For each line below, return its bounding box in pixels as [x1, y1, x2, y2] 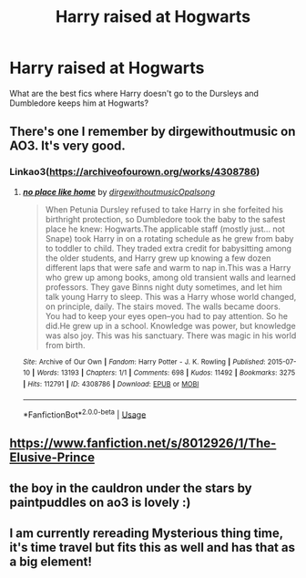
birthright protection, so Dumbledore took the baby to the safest [45, 213, 286, 224]
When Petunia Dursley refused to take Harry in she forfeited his [45, 203, 284, 215]
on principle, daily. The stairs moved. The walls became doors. [45, 301, 280, 312]
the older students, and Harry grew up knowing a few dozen [45, 253, 271, 263]
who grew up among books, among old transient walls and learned [45, 272, 296, 283]
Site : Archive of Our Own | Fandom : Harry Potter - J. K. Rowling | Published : [22, 357, 266, 366]
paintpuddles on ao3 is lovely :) [9, 495, 191, 511]
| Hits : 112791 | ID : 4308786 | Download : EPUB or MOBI [22, 379, 199, 388]
